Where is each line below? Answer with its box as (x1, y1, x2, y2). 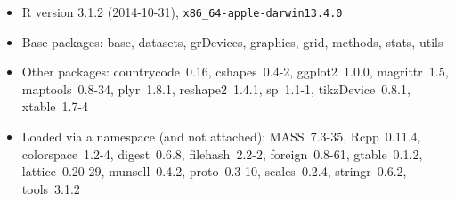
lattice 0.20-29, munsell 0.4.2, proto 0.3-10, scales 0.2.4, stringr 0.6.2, (21, 162, 407, 181)
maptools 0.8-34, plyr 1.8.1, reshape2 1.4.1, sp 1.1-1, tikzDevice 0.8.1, (21, 79, 410, 98)
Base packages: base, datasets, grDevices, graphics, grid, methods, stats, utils (21, 32, 443, 51)
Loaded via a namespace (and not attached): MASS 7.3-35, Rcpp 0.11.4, (21, 127, 421, 146)
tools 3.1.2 (21, 179, 80, 197)
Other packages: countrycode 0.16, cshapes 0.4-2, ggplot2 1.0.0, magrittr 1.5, (21, 62, 449, 81)
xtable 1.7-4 (21, 97, 89, 116)
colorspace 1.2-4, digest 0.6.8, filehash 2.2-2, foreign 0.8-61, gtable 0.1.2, (21, 144, 423, 163)
